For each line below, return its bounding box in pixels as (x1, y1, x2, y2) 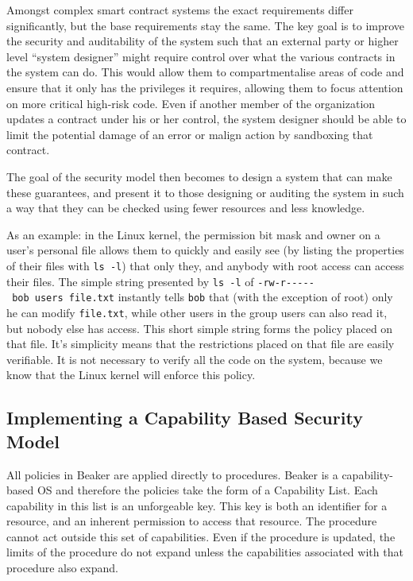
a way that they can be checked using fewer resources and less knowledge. (6, 199, 365, 216)
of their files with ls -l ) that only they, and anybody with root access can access (6, 257, 404, 273)
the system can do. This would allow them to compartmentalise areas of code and (6, 64, 404, 80)
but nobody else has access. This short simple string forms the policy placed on (6, 320, 393, 336)
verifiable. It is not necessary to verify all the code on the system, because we (6, 351, 383, 367)
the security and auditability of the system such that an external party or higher (6, 33, 399, 49)
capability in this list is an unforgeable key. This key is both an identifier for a (6, 497, 388, 513)
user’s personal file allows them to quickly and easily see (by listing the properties (6, 242, 404, 258)
